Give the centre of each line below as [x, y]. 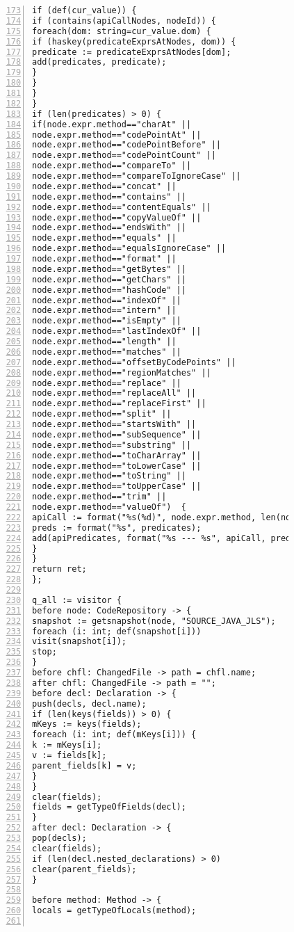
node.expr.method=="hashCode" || [109, 290]
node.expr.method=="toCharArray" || [117, 455]
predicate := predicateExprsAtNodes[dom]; [132, 52]
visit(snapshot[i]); [80, 642]
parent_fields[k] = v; [84, 765]
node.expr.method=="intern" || [104, 311]
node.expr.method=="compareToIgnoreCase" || [137, 176]
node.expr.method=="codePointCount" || [124, 155]
